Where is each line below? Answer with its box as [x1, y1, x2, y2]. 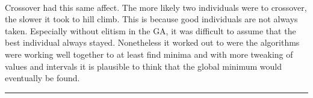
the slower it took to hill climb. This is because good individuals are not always [5, 13, 298, 25]
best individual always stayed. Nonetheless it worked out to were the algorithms [5, 36, 300, 49]
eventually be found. [5, 72, 80, 84]
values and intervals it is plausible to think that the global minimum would [5, 60, 282, 72]
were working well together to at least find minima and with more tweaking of [5, 47, 293, 60]
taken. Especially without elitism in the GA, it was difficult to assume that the [5, 24, 296, 37]
